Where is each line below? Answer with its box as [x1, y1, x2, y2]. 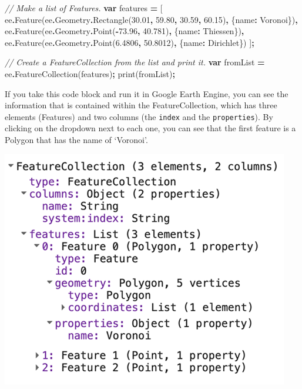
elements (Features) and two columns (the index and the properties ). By [5, 110, 273, 122]
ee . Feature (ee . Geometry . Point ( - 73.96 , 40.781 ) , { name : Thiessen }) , [5, 25, 244, 37]
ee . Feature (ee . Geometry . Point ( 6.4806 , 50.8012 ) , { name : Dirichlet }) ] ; [5, 36, 254, 48]
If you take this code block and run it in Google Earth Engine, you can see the [5, 87, 288, 99]
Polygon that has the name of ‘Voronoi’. [5, 134, 148, 145]
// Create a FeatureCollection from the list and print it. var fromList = [5, 56, 265, 68]
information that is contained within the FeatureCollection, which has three [5, 99, 277, 111]
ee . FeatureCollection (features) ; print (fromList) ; [5, 67, 175, 79]
